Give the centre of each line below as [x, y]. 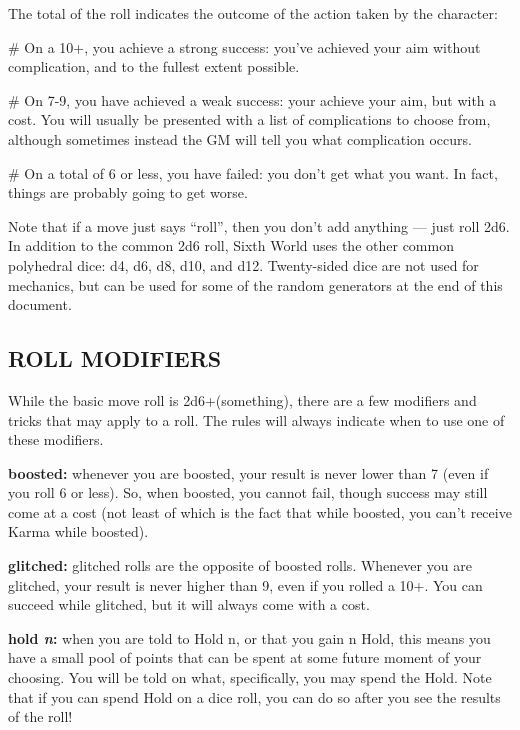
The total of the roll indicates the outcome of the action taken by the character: [253, 13]
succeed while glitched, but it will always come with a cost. [189, 604]
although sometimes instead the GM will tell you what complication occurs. [240, 138]
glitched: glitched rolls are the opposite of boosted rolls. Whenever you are [240, 565]
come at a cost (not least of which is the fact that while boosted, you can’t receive [260, 511]
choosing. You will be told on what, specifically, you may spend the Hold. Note [250, 677]
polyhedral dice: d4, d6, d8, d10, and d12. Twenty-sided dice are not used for [243, 264]
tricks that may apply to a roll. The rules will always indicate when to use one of [256, 419]
